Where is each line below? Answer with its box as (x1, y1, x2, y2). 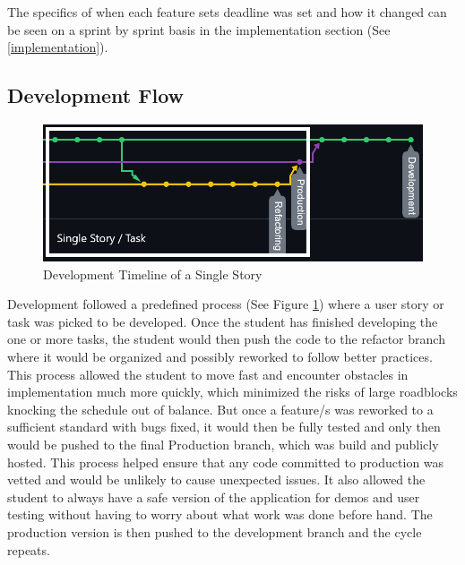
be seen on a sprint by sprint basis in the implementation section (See (7, 20, 391, 39)
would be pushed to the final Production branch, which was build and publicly (7, 434, 439, 453)
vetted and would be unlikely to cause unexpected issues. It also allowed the (7, 470, 426, 489)
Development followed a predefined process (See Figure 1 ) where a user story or (7, 295, 444, 313)
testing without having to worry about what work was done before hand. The (7, 505, 433, 524)
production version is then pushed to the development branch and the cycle (7, 522, 422, 541)
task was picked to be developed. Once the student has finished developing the (7, 312, 438, 330)
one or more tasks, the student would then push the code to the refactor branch (7, 330, 445, 348)
